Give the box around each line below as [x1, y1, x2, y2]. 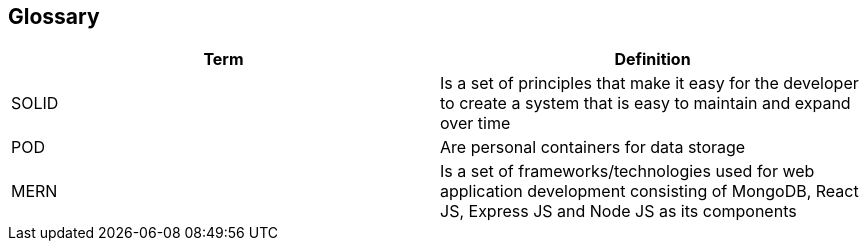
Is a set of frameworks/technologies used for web [440, 161, 815, 182]
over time [440, 113, 511, 134]
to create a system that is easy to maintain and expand [440, 93, 851, 114]
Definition [614, 49, 691, 70]
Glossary [8, 4, 100, 29]
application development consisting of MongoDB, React [440, 181, 859, 202]
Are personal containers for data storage [440, 137, 746, 158]
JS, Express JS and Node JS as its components [440, 201, 797, 222]
